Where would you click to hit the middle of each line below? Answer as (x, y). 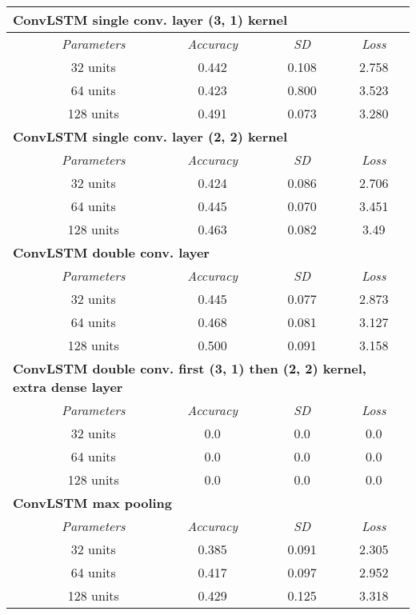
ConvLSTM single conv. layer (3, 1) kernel (150, 20)
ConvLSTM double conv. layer (111, 252)
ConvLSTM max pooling (93, 503)
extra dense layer (68, 387)
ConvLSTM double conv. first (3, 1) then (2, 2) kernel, (190, 368)
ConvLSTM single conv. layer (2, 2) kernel (150, 136)
